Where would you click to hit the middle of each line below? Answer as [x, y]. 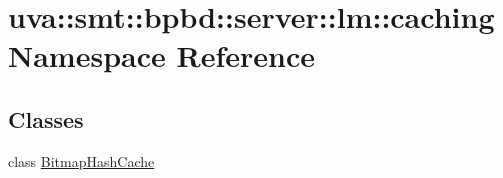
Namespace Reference [161, 55]
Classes [46, 118]
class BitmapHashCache [81, 160]
